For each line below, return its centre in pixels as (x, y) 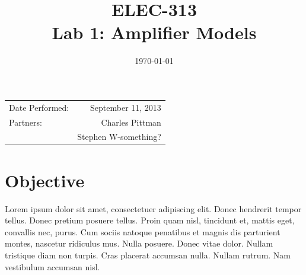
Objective (45, 180)
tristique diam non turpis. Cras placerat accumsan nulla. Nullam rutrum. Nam (148, 255)
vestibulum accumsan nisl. (52, 266)
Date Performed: (39, 107)
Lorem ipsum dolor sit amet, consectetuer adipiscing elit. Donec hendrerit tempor (153, 208)
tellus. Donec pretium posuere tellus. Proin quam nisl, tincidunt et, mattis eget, (150, 220)
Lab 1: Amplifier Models (154, 32)
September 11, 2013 (126, 107)
